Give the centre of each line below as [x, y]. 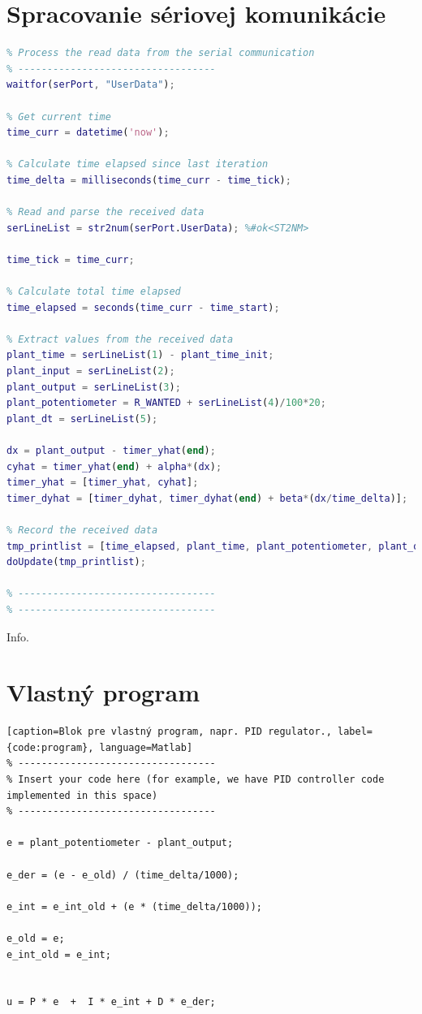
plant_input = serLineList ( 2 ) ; [91, 371]
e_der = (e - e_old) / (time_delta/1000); [123, 875]
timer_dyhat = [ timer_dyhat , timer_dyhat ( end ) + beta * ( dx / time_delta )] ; [207, 498]
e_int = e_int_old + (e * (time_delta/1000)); [134, 906]
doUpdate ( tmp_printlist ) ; [76, 562]
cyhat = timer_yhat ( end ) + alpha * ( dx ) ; [114, 466]
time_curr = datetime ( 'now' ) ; [88, 133]
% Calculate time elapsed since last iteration [138, 164]
